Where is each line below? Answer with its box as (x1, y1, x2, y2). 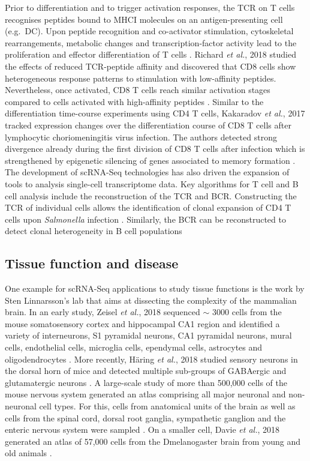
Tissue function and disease (5, 254, 179, 273)
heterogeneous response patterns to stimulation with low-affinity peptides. (5, 71, 276, 84)
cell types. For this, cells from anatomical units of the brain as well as (39, 400, 296, 412)
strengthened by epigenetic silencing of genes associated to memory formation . (5, 154, 296, 166)
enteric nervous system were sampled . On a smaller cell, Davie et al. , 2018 (5, 423, 280, 436)
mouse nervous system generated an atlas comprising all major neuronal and (5, 388, 286, 400)
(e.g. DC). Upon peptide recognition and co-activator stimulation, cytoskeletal (5, 25, 294, 37)
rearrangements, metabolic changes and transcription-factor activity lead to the (5, 36, 297, 49)
